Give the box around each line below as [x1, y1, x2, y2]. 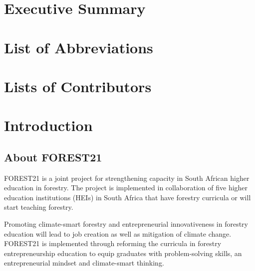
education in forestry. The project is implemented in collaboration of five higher [4, 182, 248, 193]
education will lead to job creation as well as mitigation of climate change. [4, 228, 232, 239]
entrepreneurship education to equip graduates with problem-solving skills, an [4, 248, 242, 258]
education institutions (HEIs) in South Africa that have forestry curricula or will [4, 192, 251, 202]
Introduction [4, 115, 93, 135]
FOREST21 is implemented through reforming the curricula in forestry [4, 238, 222, 249]
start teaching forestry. [4, 202, 73, 212]
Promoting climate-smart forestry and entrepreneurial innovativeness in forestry [4, 219, 249, 229]
